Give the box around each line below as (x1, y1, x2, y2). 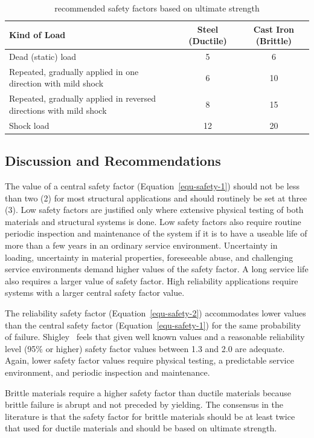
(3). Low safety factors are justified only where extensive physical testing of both (5, 203, 304, 216)
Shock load (9, 119, 50, 131)
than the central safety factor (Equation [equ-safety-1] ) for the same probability (5, 318, 301, 331)
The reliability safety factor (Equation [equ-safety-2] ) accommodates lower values (5, 306, 306, 319)
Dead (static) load (9, 50, 77, 63)
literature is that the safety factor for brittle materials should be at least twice (5, 410, 295, 422)
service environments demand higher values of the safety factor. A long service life (5, 263, 309, 275)
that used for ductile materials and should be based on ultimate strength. (5, 422, 277, 434)
